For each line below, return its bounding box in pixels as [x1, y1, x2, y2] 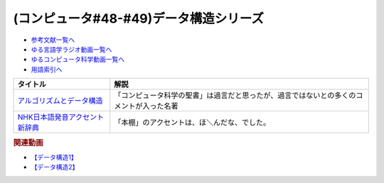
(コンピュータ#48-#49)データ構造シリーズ [13, 11, 265, 26]
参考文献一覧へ [31, 35, 75, 44]
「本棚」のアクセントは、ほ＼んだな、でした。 [114, 118, 271, 128]
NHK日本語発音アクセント [17, 112, 105, 122]
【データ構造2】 [31, 163, 79, 172]
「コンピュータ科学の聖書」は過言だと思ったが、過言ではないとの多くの [114, 91, 356, 101]
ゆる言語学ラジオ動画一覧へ [31, 45, 112, 53]
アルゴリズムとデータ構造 [17, 96, 103, 106]
